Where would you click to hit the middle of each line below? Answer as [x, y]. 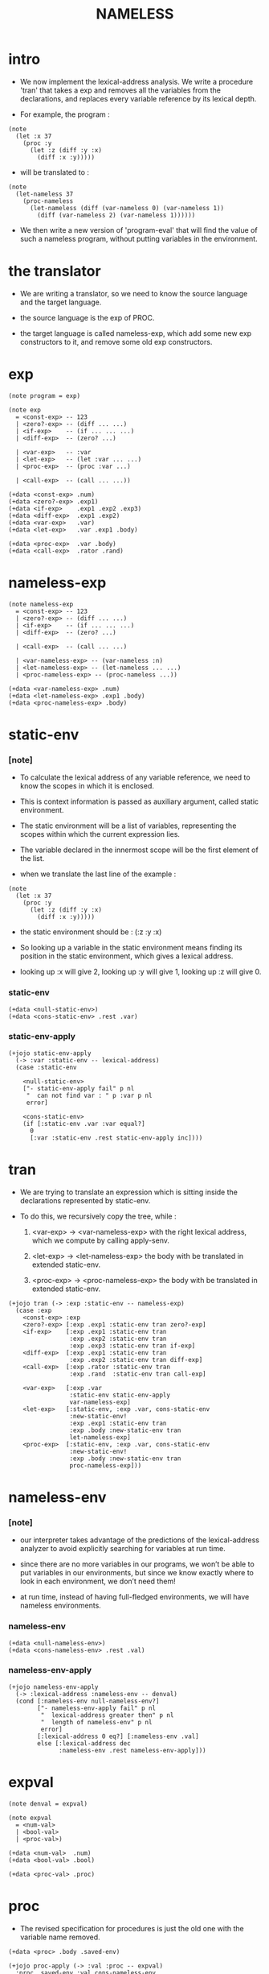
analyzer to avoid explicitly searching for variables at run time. [123, 1549]
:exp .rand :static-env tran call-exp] [138, 1374]
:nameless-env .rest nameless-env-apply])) [132, 1750]
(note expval [30, 1818]
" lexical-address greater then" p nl [107, 1715]
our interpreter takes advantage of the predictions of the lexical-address [139, 1540]
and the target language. [61, 302]
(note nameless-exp [41, 604]
